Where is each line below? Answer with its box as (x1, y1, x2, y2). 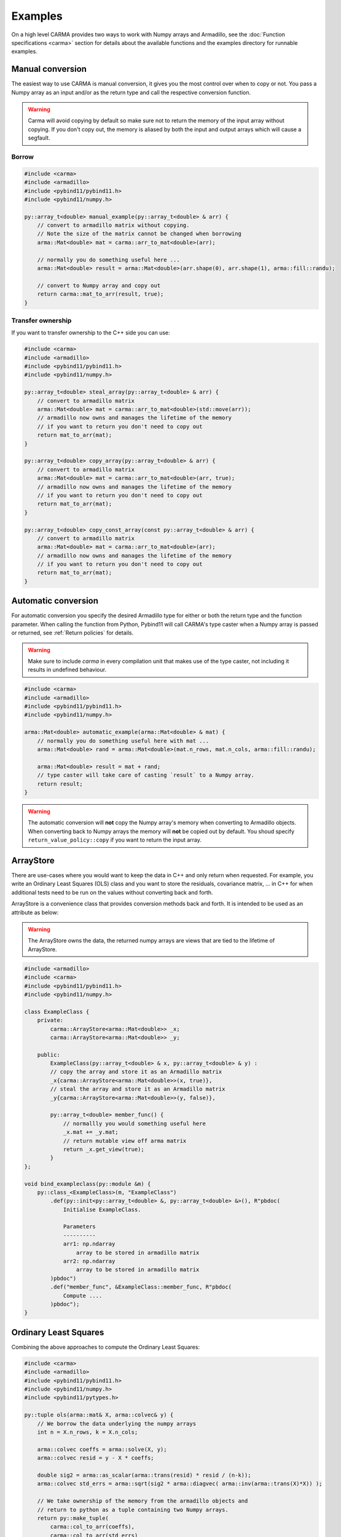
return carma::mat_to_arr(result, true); (37, 291, 164, 298)
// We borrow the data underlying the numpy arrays (37, 1420, 197, 1427)
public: (37, 1051, 61, 1058)
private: (37, 1017, 64, 1024)
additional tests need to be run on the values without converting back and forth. (11, 888, 213, 896)
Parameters (63, 1223, 96, 1230)
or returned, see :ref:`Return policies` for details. (11, 629, 134, 636)
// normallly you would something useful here (63, 1120, 206, 1127)
